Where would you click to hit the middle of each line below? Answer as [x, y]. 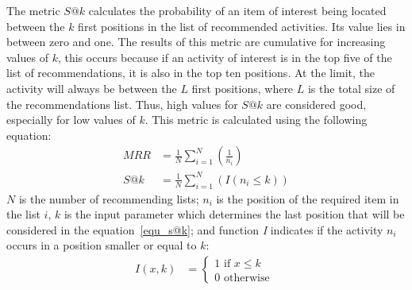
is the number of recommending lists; [109, 198]
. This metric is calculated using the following [256, 120]
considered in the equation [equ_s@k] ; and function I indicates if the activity [195, 229]
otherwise [246, 278]
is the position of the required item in [308, 198]
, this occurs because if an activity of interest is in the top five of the [225, 57]
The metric [33, 10]
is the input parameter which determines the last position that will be [234, 214]
